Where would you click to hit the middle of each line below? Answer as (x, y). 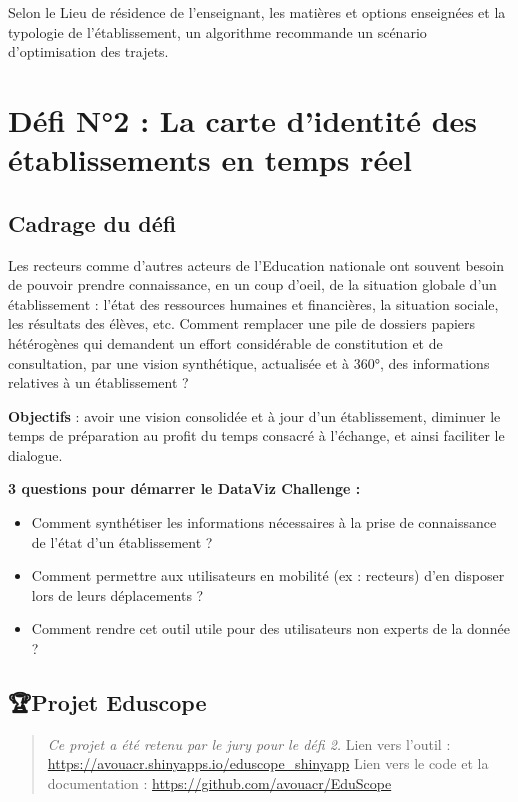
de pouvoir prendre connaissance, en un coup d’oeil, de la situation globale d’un (252, 284)
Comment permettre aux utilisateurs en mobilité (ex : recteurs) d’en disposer (268, 575)
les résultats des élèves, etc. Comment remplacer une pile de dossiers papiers (242, 323)
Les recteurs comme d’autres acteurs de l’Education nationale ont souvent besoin (256, 264)
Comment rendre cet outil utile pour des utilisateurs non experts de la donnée (270, 628)
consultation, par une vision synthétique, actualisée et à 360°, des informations (249, 362)
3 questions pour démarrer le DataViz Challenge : (184, 488)
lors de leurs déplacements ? (117, 594)
